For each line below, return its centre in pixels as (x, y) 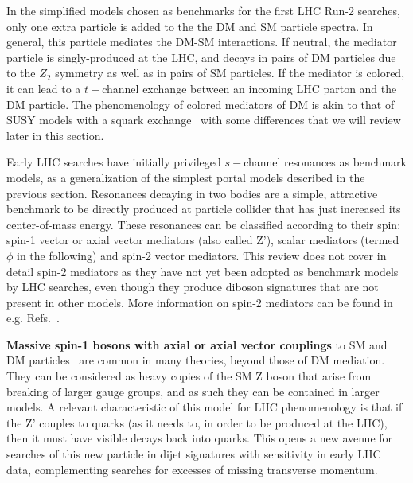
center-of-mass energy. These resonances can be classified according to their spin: (204, 224)
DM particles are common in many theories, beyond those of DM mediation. (196, 360)
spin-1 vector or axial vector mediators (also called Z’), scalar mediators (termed (203, 240)
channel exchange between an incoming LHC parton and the (249, 88)
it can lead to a (44, 88)
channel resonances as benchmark (325, 162)
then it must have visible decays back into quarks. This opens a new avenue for (200, 438)
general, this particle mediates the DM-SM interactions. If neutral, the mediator (202, 42)
